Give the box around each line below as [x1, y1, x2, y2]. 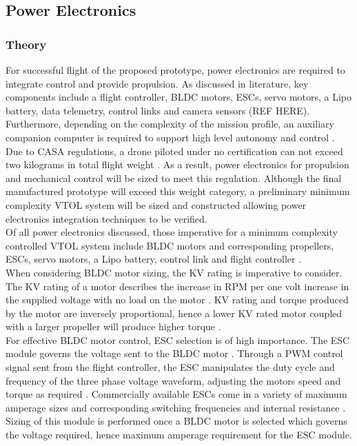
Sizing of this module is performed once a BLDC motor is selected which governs [6, 414, 347, 428]
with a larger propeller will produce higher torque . [6, 319, 221, 334]
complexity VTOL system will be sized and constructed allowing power [6, 197, 307, 212]
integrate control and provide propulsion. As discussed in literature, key [6, 76, 309, 90]
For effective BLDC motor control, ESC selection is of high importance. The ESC [6, 332, 350, 347]
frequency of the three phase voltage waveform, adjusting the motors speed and [6, 373, 341, 387]
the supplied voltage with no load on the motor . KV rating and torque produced [6, 292, 349, 307]
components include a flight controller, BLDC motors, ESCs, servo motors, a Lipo [6, 90, 352, 104]
